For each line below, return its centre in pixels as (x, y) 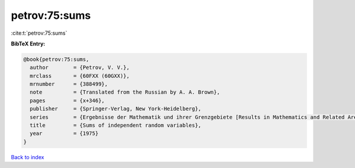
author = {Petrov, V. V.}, (80, 67)
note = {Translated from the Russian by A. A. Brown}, (125, 92)
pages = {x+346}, (67, 101)
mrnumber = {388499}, (69, 84)
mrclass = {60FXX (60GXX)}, (80, 76)
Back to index (28, 157)
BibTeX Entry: (28, 44)
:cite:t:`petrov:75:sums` (39, 33)
